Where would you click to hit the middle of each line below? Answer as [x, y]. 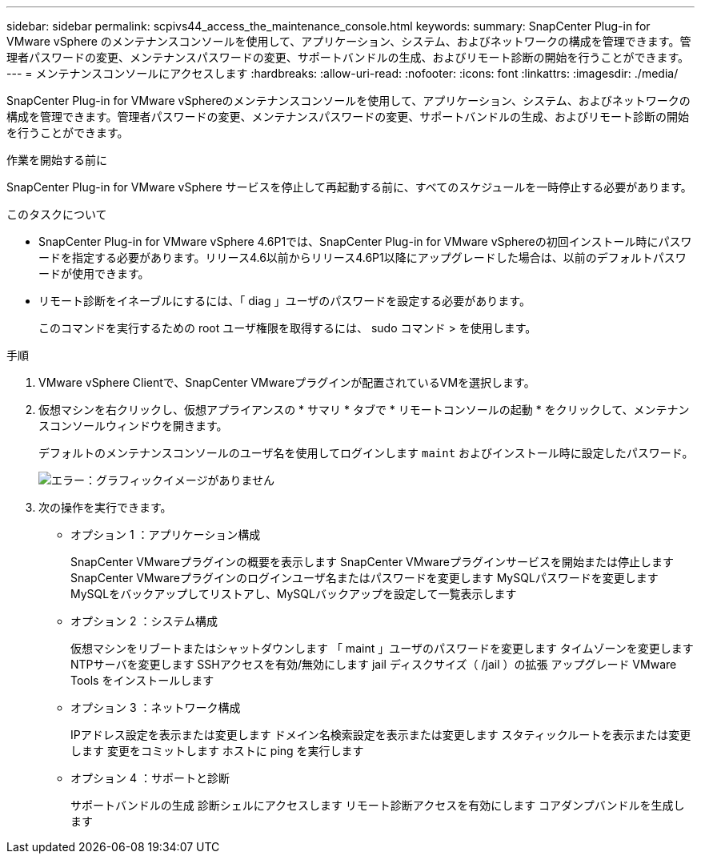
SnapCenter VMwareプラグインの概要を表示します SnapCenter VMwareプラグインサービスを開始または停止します [372, 562]
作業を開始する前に [57, 160]
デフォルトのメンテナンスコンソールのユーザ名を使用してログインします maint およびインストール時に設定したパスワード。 [366, 453]
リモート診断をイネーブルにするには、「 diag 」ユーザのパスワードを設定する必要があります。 [284, 301]
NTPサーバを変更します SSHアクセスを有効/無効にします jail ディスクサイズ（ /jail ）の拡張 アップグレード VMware [374, 664]
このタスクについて [57, 214]
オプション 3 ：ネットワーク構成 [156, 707]
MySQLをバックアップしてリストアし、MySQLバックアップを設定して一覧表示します [294, 594]
